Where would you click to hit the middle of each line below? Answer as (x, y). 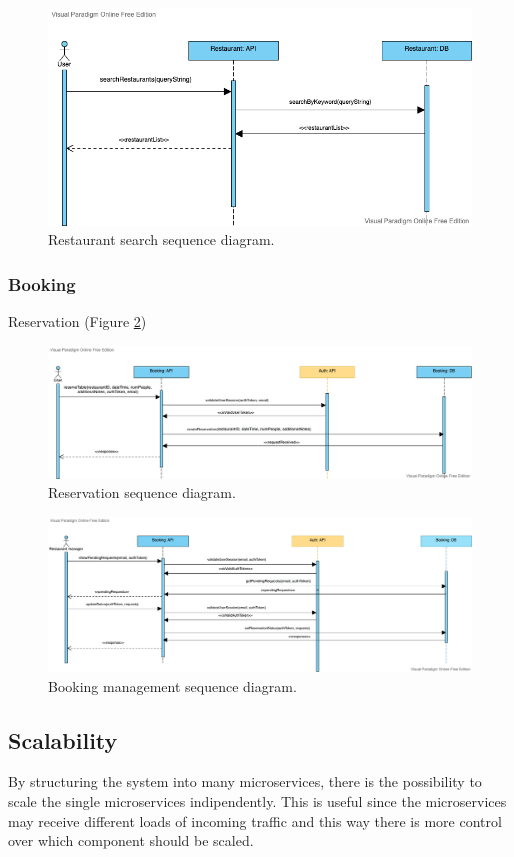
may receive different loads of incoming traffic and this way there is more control (255, 820)
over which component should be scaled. (131, 840)
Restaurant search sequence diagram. (161, 239)
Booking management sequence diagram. (172, 685)
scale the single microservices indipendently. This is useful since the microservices (257, 801)
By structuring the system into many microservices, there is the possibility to (245, 781)
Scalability (63, 739)
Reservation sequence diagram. (142, 492)
